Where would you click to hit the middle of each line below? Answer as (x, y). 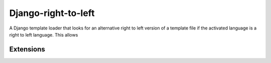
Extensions (27, 49)
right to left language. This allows (44, 34)
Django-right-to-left (52, 13)
